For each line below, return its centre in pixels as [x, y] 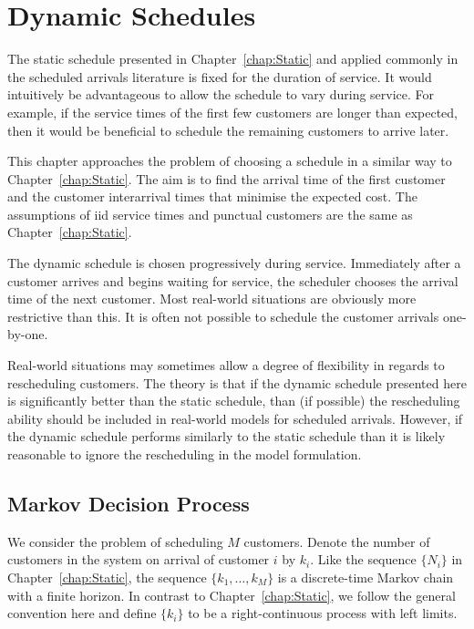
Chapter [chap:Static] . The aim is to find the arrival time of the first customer [227, 178]
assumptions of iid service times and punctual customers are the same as [210, 214]
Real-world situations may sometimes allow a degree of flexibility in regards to [226, 365]
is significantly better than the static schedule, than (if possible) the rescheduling [234, 401]
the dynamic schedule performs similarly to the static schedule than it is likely [227, 436]
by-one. [28, 334]
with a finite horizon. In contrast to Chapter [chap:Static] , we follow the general [232, 595]
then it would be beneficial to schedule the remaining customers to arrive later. [228, 130]
